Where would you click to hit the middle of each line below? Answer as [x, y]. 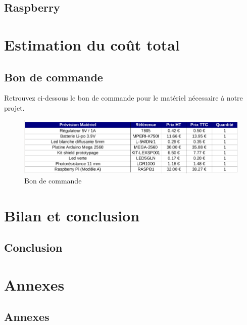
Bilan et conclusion [72, 215]
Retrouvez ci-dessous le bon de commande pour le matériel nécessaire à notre [124, 98]
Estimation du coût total [92, 44]
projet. [14, 107]
